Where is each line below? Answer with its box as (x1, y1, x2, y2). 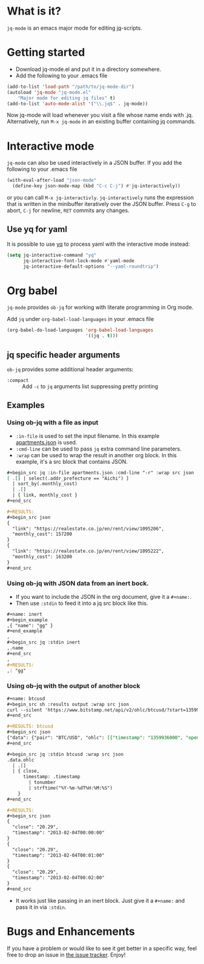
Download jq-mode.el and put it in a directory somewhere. (15, 65, 162, 73)
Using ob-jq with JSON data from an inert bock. (7, 579, 149, 588)
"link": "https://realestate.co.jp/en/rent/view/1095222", (12, 548, 165, 555)
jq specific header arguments (7, 349, 120, 360)
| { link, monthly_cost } (12, 492, 78, 498)
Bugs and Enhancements (7, 925, 136, 938)
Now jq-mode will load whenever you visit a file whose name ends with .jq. (7, 111, 193, 119)
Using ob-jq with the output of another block (7, 682, 140, 690)
